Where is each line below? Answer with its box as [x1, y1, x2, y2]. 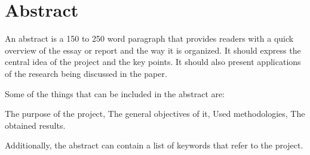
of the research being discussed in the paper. [5, 67, 167, 79]
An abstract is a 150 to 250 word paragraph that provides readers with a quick [5, 32, 294, 45]
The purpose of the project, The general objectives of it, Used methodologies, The [5, 107, 305, 120]
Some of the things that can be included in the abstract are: [5, 87, 225, 100]
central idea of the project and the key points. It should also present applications [5, 55, 301, 68]
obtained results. [5, 119, 66, 131]
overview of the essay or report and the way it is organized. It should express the [5, 44, 301, 56]
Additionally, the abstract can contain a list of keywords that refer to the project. [5, 139, 303, 151]
